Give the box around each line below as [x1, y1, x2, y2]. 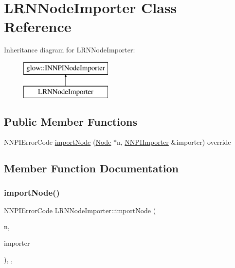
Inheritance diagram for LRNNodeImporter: [4, 45, 135, 55]
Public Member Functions [4, 114, 137, 129]
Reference [4, 17, 72, 36]
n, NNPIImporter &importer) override [117, 137, 231, 147]
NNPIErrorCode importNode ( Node [4, 137, 111, 147]
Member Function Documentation [4, 161, 179, 176]
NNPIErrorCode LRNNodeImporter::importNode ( [4, 205, 156, 215]
